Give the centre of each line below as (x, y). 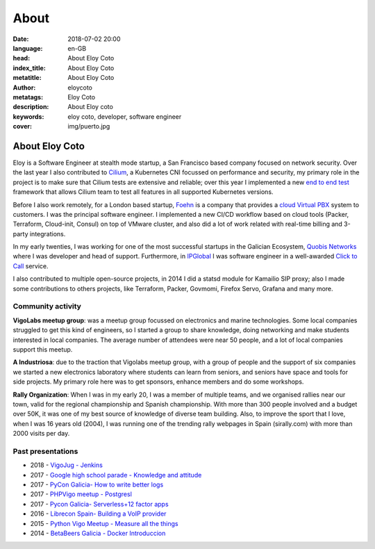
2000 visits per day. (41, 434)
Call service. (31, 266)
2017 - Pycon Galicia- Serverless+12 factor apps (100, 504)
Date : (21, 39)
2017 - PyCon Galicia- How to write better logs (97, 485)
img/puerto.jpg (89, 126)
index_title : (30, 68)
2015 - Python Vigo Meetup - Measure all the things (104, 523)
